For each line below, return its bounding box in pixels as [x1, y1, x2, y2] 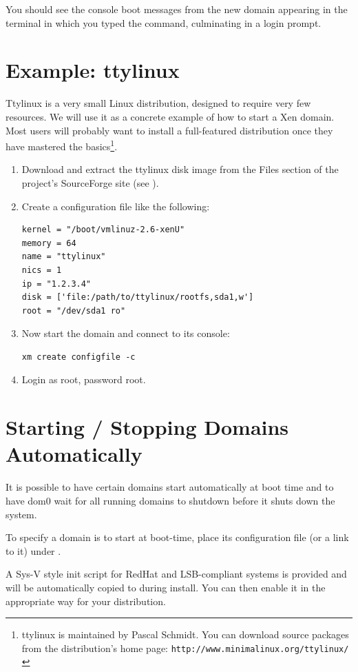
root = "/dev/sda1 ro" [21, 305, 126, 316]
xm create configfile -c [21, 352, 136, 362]
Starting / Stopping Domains [6, 413, 289, 441]
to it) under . [6, 543, 61, 558]
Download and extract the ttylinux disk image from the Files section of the [21, 162, 339, 176]
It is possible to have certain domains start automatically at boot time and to [6, 480, 334, 494]
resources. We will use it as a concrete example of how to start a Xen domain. [6, 109, 335, 123]
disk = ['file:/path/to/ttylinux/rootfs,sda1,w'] [21, 292, 254, 303]
